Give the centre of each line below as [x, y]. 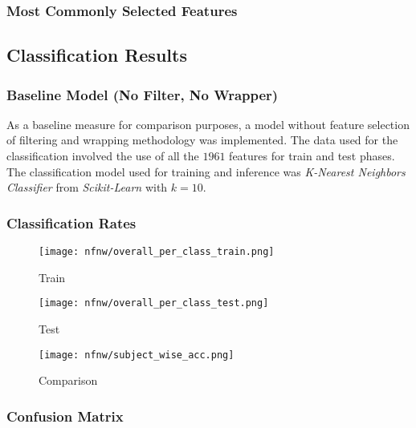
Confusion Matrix [65, 416]
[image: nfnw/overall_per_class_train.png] [157, 252]
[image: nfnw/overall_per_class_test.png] [154, 303]
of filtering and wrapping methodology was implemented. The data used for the [202, 140]
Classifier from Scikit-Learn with [87, 187]
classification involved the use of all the [103, 156]
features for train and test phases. [312, 156]
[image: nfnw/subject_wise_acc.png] [137, 355]
